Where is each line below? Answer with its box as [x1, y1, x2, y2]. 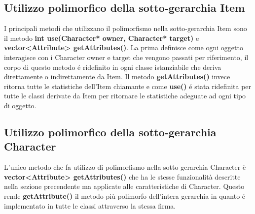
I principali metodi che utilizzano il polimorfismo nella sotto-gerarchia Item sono [4, 23, 247, 33]
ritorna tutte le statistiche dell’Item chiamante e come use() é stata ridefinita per [4, 81, 252, 91]
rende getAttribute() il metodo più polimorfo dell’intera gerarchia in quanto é [4, 190, 246, 201]
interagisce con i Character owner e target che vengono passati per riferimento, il [4, 52, 249, 62]
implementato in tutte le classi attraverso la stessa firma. [4, 200, 176, 211]
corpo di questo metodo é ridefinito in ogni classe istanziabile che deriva [4, 61, 221, 72]
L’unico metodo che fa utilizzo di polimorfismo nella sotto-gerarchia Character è [4, 162, 246, 172]
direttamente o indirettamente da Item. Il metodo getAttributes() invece [4, 71, 230, 82]
